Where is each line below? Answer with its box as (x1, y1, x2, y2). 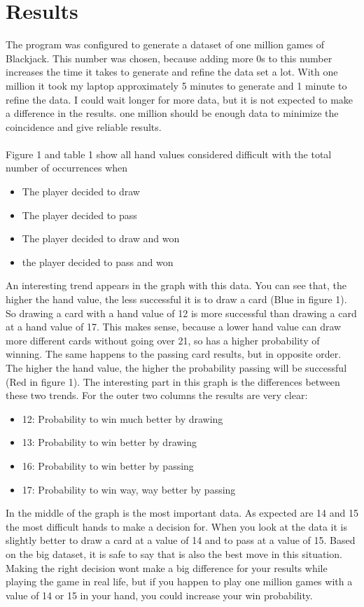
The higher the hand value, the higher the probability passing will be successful (6, 361, 347, 375)
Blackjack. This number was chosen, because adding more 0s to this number (6, 50, 332, 65)
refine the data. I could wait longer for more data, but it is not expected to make (6, 92, 353, 106)
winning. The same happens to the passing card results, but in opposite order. (6, 347, 342, 361)
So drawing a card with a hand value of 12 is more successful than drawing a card (6, 305, 357, 320)
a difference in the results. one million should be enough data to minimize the (6, 106, 339, 120)
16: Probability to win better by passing (22, 458, 194, 473)
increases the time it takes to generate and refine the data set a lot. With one (6, 64, 338, 79)
